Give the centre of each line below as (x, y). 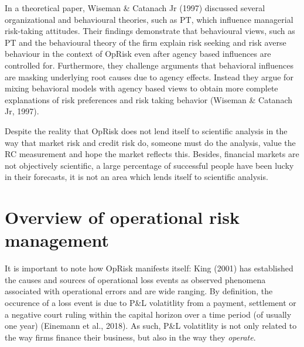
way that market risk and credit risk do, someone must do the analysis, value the (150, 142)
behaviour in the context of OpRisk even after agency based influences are (138, 54)
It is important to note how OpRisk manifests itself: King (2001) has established (149, 268)
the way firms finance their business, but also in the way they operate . (130, 337)
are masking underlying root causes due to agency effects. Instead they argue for (149, 76)
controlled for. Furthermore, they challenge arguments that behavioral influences (149, 65)
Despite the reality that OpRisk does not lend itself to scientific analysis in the (146, 130)
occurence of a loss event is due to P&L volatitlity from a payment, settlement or (151, 302)
